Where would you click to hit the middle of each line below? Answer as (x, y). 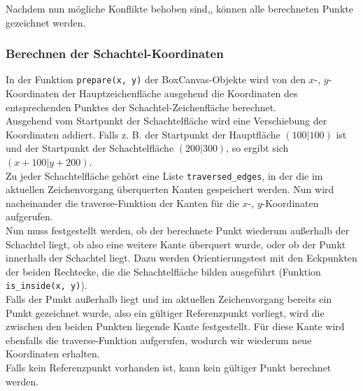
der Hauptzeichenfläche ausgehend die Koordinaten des (180, 93)
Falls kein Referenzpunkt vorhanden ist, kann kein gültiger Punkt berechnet (169, 368)
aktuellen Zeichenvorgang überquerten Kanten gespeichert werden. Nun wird (170, 189)
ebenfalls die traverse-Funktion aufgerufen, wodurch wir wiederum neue (159, 340)
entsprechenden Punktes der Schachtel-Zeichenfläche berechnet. (141, 107)
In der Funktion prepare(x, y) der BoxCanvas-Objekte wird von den (156, 79)
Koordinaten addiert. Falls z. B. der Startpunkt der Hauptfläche (143, 134)
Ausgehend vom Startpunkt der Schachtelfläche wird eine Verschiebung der (166, 121)
